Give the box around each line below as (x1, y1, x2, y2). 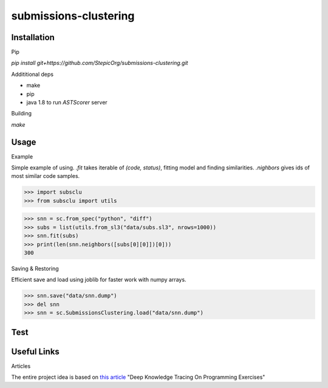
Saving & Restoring (11, 265, 59, 272)
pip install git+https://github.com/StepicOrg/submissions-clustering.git (11, 60, 188, 67)
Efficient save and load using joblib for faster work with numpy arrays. (11, 276, 186, 284)
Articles (11, 362, 31, 370)
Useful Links (11, 346, 60, 356)
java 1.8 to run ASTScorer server (26, 99, 108, 106)
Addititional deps (11, 70, 54, 78)
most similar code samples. (11, 172, 80, 180)
